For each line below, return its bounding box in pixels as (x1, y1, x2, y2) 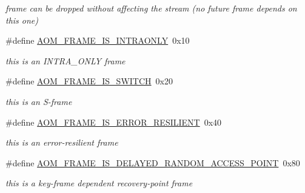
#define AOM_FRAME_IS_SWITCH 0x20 (5, 75, 173, 87)
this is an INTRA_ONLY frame (5, 54, 126, 67)
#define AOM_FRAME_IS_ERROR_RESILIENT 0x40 (5, 115, 222, 128)
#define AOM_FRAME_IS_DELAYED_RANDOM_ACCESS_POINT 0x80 (5, 156, 300, 169)
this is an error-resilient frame (5, 136, 118, 149)
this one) (5, 13, 39, 26)
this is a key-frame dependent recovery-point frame (5, 177, 193, 189)
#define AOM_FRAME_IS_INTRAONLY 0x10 (5, 34, 190, 47)
